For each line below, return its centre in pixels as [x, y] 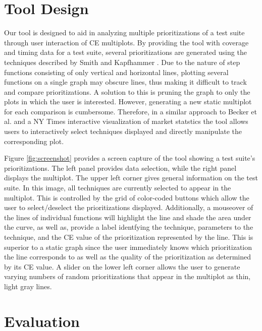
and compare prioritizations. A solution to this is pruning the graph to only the [127, 91]
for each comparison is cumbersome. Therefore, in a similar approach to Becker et [130, 111]
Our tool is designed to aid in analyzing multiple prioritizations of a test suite [124, 32]
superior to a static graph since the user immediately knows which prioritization [128, 247]
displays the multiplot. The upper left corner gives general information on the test [131, 178]
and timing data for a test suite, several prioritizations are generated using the [125, 52]
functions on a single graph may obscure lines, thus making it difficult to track [125, 82]
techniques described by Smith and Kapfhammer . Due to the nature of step [122, 62]
